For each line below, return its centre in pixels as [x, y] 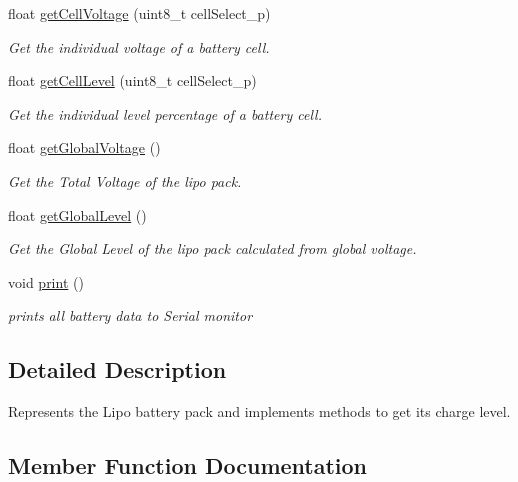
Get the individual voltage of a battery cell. [139, 46]
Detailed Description [117, 369]
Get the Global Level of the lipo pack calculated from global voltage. [212, 248]
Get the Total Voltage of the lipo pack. [125, 180]
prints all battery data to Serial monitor [130, 315]
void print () [46, 281]
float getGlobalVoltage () [84, 147]
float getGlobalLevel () [77, 214]
